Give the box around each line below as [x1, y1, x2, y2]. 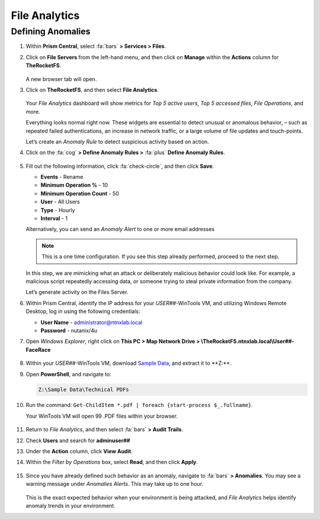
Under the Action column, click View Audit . [25, 448, 133, 455]
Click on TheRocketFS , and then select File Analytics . [25, 86, 159, 93]
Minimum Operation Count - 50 [40, 190, 120, 197]
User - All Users [40, 198, 80, 206]
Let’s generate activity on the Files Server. [25, 289, 129, 296]
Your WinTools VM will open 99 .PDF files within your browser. [25, 412, 178, 419]
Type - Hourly [40, 206, 75, 213]
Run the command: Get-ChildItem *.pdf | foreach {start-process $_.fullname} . [25, 402, 253, 409]
